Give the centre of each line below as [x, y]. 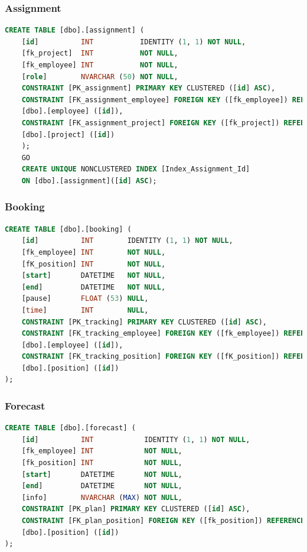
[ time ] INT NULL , [85, 310]
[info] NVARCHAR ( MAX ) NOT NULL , [102, 497]
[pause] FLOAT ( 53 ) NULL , [85, 299]
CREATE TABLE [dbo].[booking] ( [68, 229]
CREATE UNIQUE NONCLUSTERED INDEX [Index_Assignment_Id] [136, 169]
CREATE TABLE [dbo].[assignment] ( [75, 30]
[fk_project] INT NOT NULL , [100, 53]
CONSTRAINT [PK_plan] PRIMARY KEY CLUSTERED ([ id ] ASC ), [136, 509]
